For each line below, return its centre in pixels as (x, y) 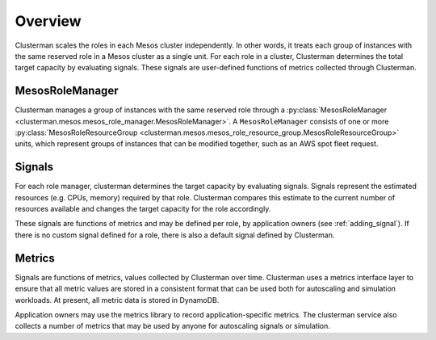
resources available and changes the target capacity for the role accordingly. (143, 209)
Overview (48, 21)
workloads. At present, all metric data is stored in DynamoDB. (117, 300)
